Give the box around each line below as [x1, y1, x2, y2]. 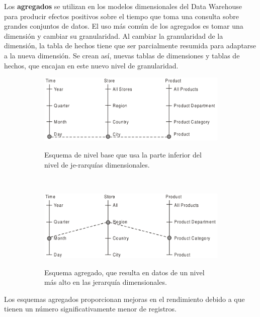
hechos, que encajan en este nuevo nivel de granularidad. [4, 60, 179, 70]
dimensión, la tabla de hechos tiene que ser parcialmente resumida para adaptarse [4, 40, 256, 51]
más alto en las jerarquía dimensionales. [44, 277, 167, 287]
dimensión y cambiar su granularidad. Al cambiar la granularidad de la [4, 30, 223, 41]
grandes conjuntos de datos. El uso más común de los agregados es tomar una [4, 21, 243, 31]
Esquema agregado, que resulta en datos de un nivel [44, 267, 205, 277]
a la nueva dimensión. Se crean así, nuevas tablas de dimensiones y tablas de [4, 50, 240, 60]
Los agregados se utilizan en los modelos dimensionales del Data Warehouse [4, 1, 242, 11]
